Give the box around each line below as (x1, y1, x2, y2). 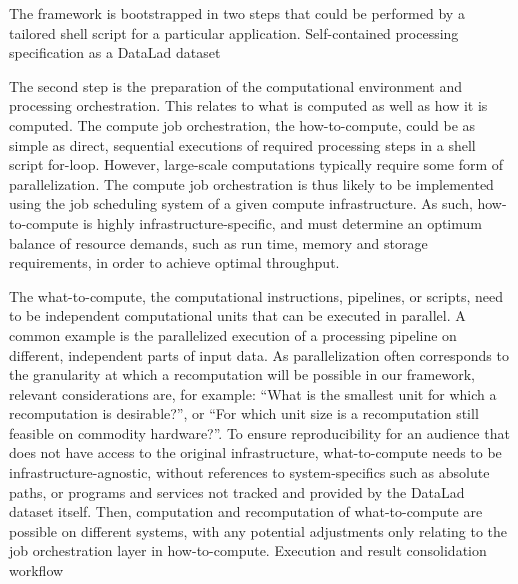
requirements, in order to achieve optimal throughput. (9, 252, 340, 273)
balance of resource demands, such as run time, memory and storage (9, 232, 428, 253)
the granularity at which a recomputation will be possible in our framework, (9, 364, 475, 385)
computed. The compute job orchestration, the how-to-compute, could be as (9, 114, 476, 135)
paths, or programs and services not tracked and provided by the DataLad (9, 481, 465, 502)
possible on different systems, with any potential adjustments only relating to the (9, 520, 508, 541)
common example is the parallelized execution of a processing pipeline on (9, 324, 457, 345)
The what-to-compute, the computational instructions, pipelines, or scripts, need (9, 285, 504, 306)
